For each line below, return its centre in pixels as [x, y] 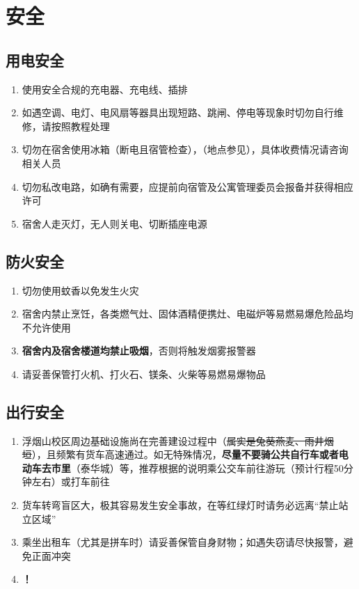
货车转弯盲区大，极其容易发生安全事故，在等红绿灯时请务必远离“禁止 [180, 505]
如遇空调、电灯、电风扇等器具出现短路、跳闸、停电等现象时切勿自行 [178, 112]
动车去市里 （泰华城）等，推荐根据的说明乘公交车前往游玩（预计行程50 [183, 468]
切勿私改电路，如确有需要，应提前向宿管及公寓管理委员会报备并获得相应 [188, 186]
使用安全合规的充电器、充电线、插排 [105, 89]
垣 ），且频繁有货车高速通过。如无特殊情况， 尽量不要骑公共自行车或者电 [185, 454]
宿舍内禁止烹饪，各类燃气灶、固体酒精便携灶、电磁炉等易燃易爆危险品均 [188, 314]
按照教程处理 [80, 126]
